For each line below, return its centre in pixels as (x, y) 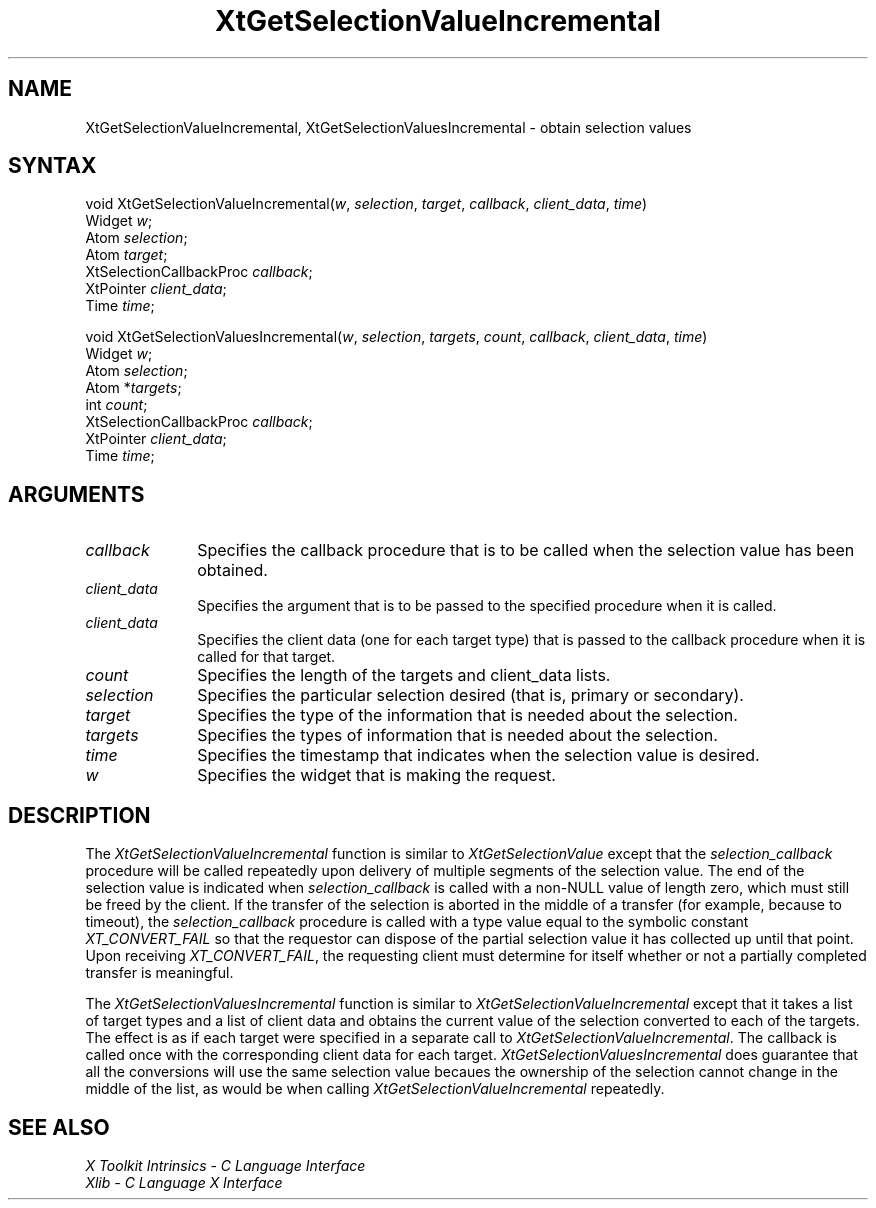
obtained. (232, 570)
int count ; (116, 405)
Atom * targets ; (133, 388)
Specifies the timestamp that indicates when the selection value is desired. (478, 755)
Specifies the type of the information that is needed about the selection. (467, 715)
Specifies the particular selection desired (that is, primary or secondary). (470, 695)
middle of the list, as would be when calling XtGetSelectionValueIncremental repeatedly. (375, 1089)
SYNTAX (52, 166)
